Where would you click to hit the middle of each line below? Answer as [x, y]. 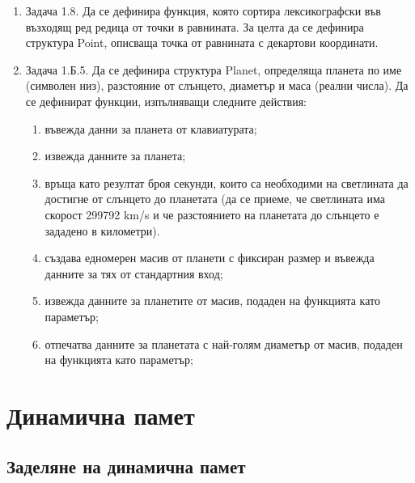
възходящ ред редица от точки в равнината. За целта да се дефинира [195, 26]
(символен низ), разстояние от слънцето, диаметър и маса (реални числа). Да [217, 85]
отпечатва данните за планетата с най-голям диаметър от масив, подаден [224, 343]
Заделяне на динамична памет [126, 466]
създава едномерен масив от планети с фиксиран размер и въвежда [210, 258]
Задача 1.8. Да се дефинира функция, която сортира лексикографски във [203, 11]
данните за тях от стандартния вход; [134, 273]
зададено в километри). [102, 230]
